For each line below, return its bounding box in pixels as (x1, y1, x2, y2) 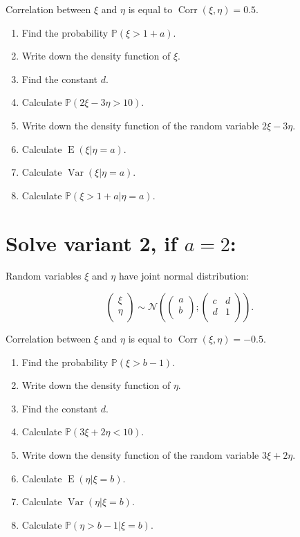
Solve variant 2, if (6, 228, 177, 257)
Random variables (6, 268, 82, 283)
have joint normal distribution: (118, 268, 249, 283)
